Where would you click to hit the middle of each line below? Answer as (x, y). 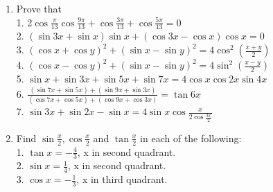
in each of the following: (191, 138)
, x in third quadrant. (122, 179)
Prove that (39, 8)
